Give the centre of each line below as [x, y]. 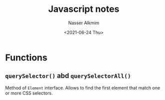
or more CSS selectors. [29, 93]
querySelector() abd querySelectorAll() [68, 76]
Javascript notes [84, 9]
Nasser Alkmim [84, 23]
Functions [26, 57]
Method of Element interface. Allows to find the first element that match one [83, 88]
